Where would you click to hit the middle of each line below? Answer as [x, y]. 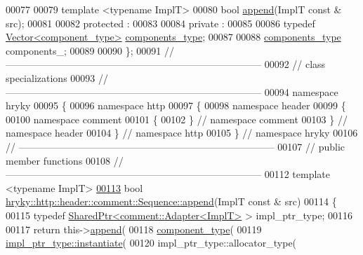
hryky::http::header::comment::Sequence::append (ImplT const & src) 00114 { [171, 201]
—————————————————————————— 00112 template [168, 174]
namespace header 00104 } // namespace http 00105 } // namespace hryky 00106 [182, 133]
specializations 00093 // [57, 77]
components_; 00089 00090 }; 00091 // [90, 50]
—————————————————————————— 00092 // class [166, 64]
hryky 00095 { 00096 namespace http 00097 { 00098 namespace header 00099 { [176, 105]
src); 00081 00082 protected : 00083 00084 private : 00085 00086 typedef [160, 23]
